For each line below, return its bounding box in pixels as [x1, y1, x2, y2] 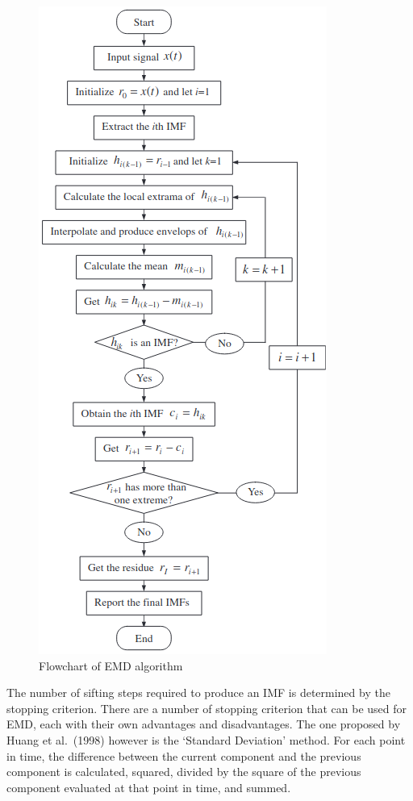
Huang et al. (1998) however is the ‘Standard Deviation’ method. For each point [6, 731, 406, 748]
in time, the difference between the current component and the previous [6, 747, 361, 764]
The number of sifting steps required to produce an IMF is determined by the [6, 684, 390, 701]
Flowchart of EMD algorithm [39, 657, 183, 674]
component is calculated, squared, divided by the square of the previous [6, 763, 361, 780]
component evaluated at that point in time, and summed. [6, 778, 291, 795]
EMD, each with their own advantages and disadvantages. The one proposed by [6, 715, 401, 732]
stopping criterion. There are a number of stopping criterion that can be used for [6, 699, 407, 716]
